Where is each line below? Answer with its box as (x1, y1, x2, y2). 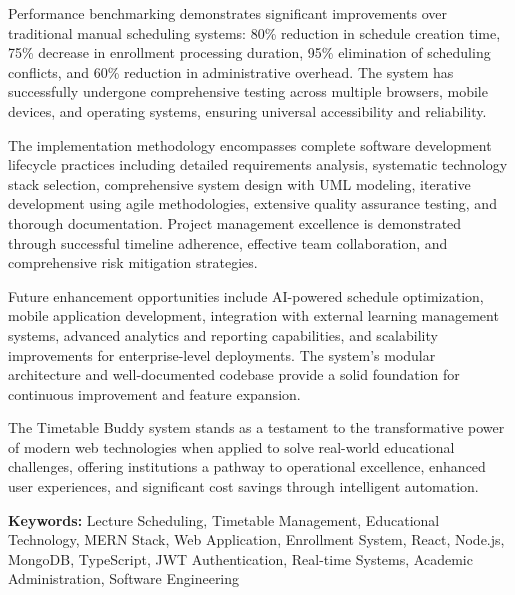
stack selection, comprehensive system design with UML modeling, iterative (8, 173, 471, 194)
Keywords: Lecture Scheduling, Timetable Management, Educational (8, 509, 440, 530)
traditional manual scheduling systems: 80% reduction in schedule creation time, (8, 22, 501, 43)
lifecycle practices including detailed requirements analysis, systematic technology (8, 154, 508, 175)
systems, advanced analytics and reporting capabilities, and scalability (8, 324, 438, 345)
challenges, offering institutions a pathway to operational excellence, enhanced (8, 456, 486, 477)
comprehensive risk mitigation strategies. (8, 252, 258, 273)
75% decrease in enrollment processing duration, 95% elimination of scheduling (8, 42, 491, 63)
